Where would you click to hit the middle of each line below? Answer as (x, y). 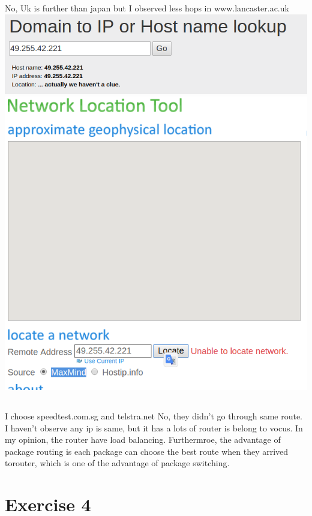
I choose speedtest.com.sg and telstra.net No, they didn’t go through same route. (154, 416)
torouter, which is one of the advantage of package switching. (117, 463)
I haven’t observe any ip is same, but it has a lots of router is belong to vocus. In (154, 427)
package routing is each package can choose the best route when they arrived (147, 451)
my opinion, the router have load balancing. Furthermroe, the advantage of (143, 439)
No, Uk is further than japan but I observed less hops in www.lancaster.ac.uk (147, 8)
